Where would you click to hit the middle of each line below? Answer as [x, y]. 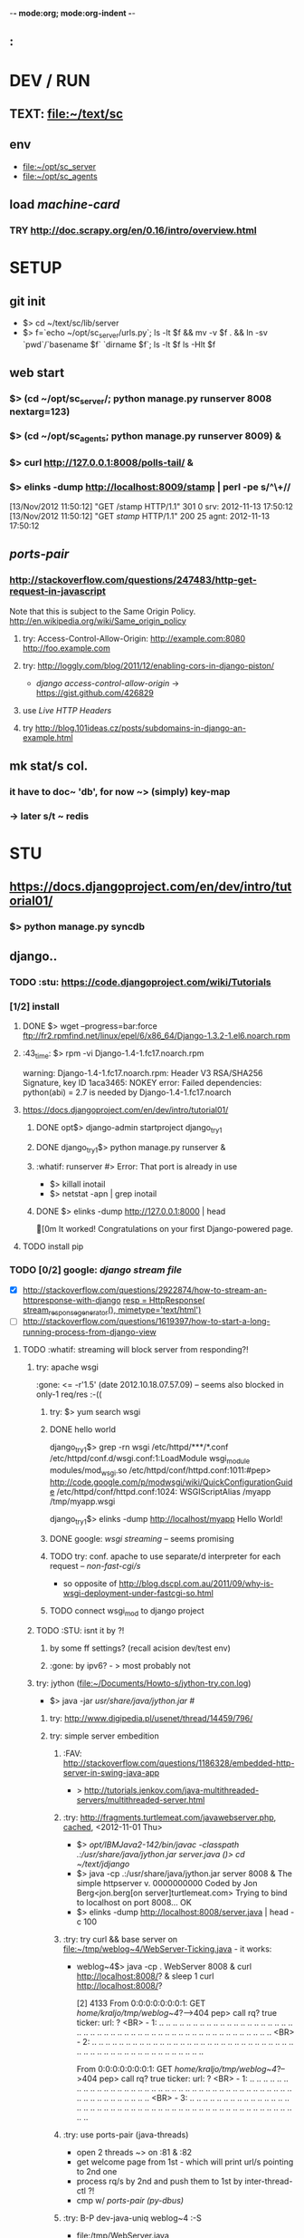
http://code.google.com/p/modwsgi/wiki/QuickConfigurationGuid [171, 1482]
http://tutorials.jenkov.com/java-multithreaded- [172, 1790]
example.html [48, 737]
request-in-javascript [58, 591]
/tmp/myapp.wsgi [82, 1501]
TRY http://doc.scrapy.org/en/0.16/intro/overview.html [133, 230]
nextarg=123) [40, 412]
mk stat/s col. [49, 765]
